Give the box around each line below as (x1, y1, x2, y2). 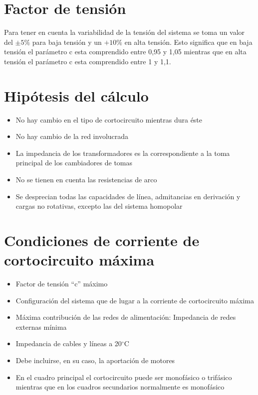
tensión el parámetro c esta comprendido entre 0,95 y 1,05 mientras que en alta (4, 46, 247, 57)
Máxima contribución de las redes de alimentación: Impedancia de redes (15, 312, 236, 322)
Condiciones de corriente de (4, 230, 200, 250)
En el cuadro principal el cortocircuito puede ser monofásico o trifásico (15, 372, 232, 382)
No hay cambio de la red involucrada (15, 131, 129, 141)
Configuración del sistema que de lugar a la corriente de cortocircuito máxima (15, 295, 254, 305)
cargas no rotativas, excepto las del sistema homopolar (15, 201, 183, 211)
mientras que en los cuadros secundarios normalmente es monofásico (15, 382, 225, 392)
